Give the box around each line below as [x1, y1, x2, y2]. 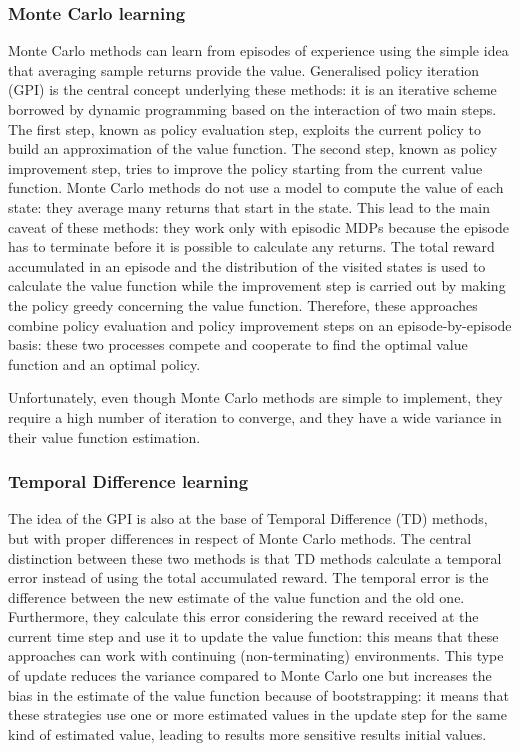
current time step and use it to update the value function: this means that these [8, 625, 499, 646]
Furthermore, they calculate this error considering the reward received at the [8, 606, 479, 627]
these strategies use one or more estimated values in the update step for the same [8, 704, 507, 725]
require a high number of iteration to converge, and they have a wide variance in [8, 406, 502, 427]
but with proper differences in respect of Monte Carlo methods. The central [8, 527, 472, 548]
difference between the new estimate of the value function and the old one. [8, 586, 465, 607]
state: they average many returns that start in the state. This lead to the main [8, 196, 490, 217]
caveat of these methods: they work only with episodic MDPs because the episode [8, 216, 509, 237]
